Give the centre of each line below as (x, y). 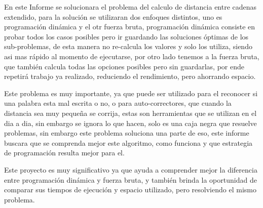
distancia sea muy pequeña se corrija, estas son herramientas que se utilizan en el (130, 113)
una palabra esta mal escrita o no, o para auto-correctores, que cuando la (118, 103)
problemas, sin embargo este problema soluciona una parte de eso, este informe (127, 133)
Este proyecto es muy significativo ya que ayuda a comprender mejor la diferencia (131, 169)
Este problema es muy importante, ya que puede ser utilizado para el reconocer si (131, 93)
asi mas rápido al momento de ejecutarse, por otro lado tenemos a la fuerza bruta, (132, 56)
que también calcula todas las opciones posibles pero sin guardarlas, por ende (124, 66)
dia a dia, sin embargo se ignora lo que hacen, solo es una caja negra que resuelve (130, 123)
